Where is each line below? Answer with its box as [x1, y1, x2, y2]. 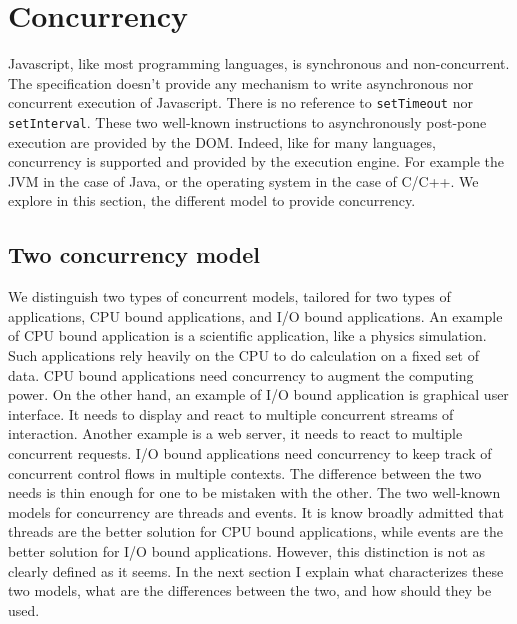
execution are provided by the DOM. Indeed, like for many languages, [8, 131, 436, 152]
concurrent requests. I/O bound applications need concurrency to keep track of [8, 442, 492, 463]
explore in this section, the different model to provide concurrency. [8, 190, 416, 211]
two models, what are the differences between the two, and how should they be [8, 580, 492, 601]
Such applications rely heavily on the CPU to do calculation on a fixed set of [8, 344, 479, 365]
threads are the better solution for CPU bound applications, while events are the [8, 521, 503, 542]
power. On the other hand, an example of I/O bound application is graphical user [8, 384, 509, 405]
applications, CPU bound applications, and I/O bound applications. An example [8, 305, 503, 326]
